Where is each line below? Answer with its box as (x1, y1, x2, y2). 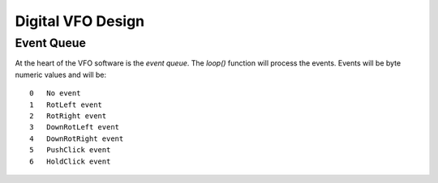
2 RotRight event (29, 111, 107, 121)
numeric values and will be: (15, 70, 107, 79)
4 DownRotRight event (29, 134, 124, 143)
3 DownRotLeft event (29, 122, 120, 132)
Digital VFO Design (15, 12, 145, 30)
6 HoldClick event (29, 156, 111, 166)
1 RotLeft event (29, 100, 103, 109)
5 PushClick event (29, 146, 111, 155)
